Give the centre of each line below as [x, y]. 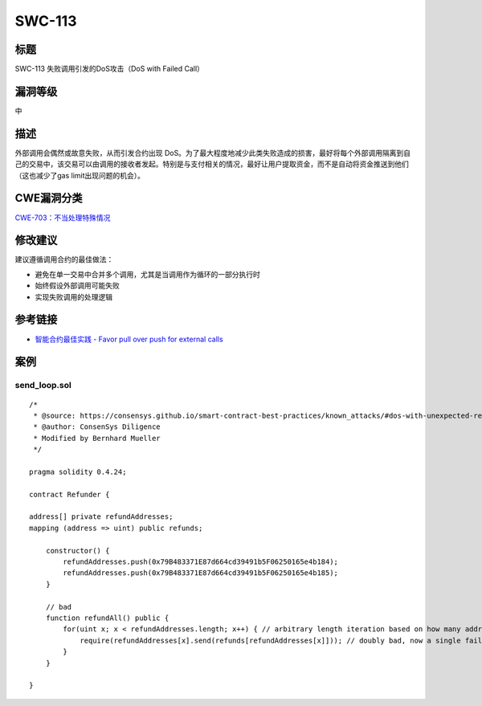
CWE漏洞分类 [49, 198]
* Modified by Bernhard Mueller [97, 438]
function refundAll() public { [107, 618]
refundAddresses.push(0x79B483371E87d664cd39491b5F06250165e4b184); [201, 561]
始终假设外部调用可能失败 [77, 286]
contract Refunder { [69, 494]
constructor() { [78, 551]
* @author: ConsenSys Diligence [97, 427]
